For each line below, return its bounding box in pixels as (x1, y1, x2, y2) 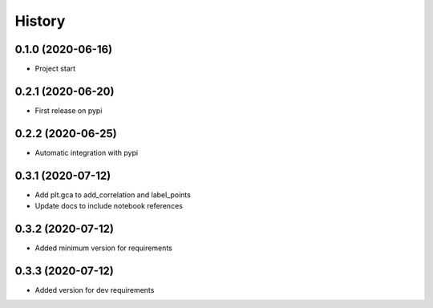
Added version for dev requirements (34, 285, 155, 294)
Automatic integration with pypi (34, 148, 139, 157)
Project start (34, 64, 76, 74)
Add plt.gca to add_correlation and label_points (34, 189, 192, 200)
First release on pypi (34, 105, 103, 115)
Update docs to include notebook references (34, 201, 184, 211)
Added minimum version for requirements (34, 243, 172, 253)
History (14, 12, 66, 30)
